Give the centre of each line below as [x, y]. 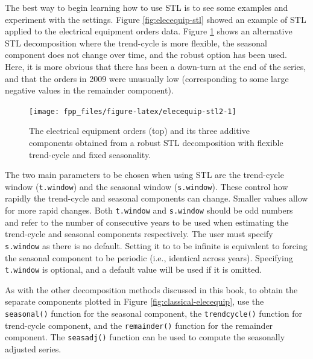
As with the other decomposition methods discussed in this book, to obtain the [151, 289]
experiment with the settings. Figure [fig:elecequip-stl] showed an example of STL [156, 19]
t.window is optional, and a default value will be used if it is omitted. [134, 269]
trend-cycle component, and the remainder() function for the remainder [139, 325]
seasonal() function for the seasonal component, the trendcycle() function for [153, 313]
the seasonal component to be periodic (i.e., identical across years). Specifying [149, 257]
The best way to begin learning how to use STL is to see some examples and [147, 7]
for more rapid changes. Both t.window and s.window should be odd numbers [149, 210]
